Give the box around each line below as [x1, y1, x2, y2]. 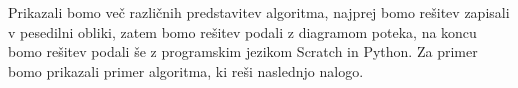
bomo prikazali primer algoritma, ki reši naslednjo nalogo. [8, 60, 364, 81]
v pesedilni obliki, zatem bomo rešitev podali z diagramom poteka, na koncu [8, 21, 477, 42]
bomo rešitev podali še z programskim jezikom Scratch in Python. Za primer [8, 41, 478, 62]
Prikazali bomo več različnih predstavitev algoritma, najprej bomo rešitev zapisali [8, 2, 510, 22]
